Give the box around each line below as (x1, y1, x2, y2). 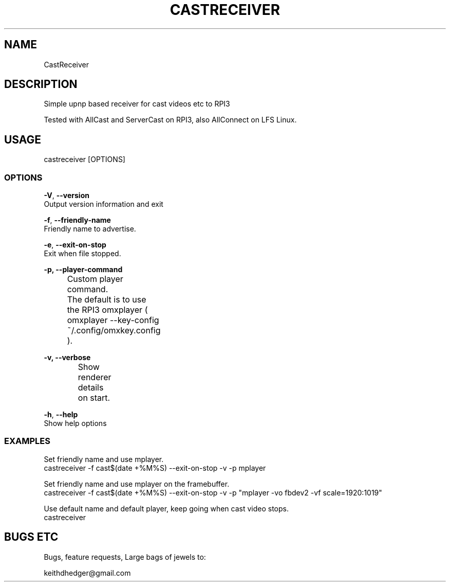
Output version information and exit (44, 200, 163, 209)
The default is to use (67, 294, 146, 305)
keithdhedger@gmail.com (44, 568, 131, 577)
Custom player (67, 274, 123, 285)
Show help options (44, 419, 107, 428)
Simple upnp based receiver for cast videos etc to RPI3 (44, 99, 230, 109)
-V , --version (44, 191, 89, 200)
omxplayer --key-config (67, 315, 159, 326)
